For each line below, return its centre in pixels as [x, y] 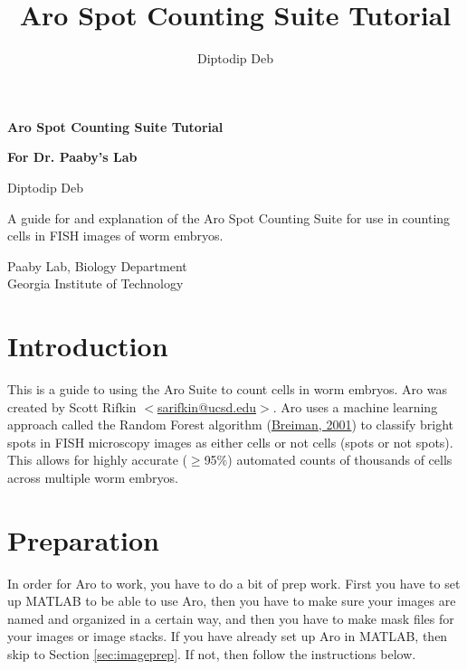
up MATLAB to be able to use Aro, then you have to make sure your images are [232, 601]
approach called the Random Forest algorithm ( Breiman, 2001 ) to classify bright [230, 425]
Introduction [88, 346]
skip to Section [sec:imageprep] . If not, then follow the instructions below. [212, 654]
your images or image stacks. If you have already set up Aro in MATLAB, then [228, 636]
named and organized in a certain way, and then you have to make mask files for [231, 618]
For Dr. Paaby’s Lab [72, 157]
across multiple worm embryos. [93, 477]
